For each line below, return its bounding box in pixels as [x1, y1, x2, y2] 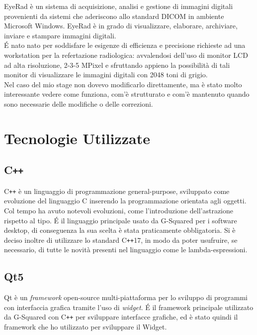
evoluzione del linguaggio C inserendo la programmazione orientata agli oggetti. [4, 195, 247, 206]
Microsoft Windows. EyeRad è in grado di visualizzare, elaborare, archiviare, [4, 20, 238, 31]
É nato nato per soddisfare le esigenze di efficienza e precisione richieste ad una [4, 40, 246, 50]
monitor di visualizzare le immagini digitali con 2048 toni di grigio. [4, 69, 208, 80]
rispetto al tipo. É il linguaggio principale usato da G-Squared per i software [4, 215, 237, 225]
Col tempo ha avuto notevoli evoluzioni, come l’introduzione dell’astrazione [4, 205, 234, 215]
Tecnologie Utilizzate [4, 128, 150, 148]
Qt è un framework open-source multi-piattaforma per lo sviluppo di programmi [4, 292, 248, 303]
